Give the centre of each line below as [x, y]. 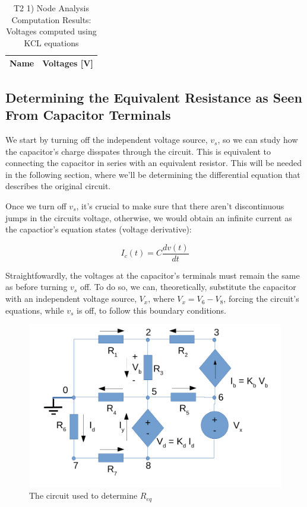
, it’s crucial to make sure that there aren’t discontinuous [180, 206]
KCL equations [51, 42]
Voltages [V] [68, 63]
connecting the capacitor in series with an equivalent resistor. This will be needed [154, 163]
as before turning [37, 287]
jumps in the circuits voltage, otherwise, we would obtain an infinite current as [149, 217]
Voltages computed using [51, 31]
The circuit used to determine [83, 495]
